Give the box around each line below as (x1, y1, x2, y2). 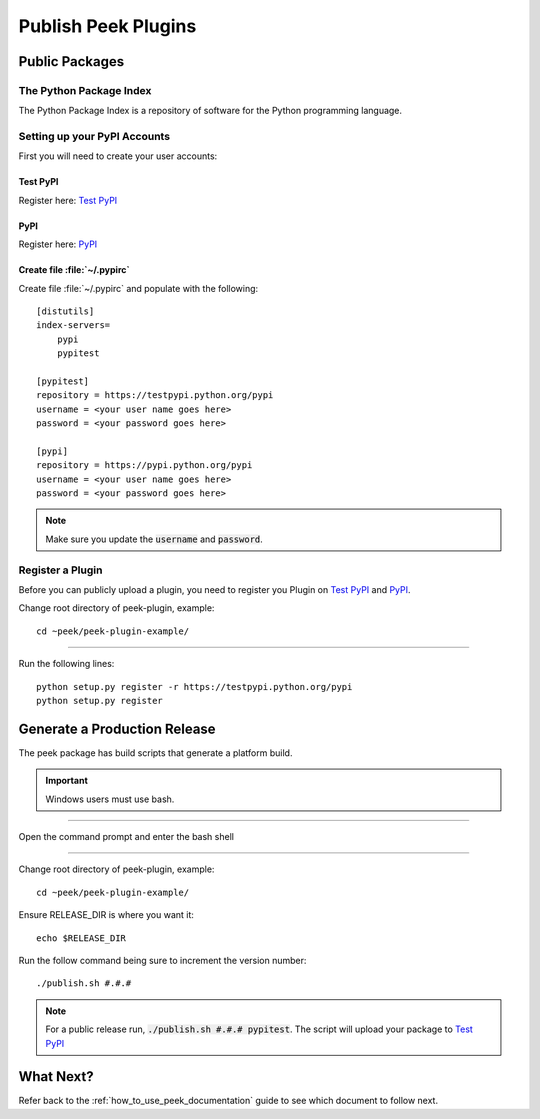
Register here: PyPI (18, 238, 98, 250)
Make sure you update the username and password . (45, 533, 264, 545)
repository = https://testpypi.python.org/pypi (36, 390, 274, 401)
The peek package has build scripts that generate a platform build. (18, 746, 293, 759)
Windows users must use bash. (45, 793, 175, 805)
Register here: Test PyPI (18, 194, 118, 206)
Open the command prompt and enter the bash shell (18, 831, 235, 843)
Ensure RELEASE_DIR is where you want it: (18, 909, 195, 921)
